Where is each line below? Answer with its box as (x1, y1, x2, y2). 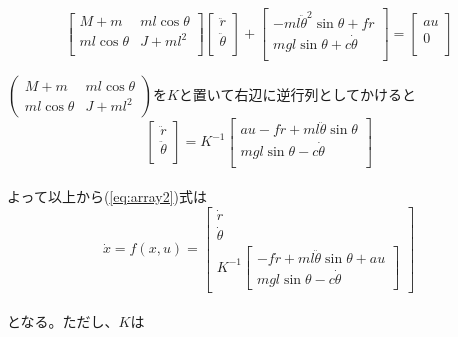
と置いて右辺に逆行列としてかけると (178, 84, 416, 105)
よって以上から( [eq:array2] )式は (7, 186, 208, 207)
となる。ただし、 (7, 311, 119, 332)
